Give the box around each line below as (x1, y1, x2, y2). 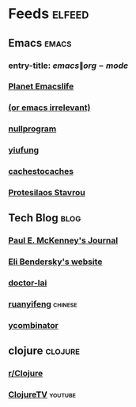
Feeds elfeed (8, 5, 89, 23)
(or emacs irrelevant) (8, 102, 91, 113)
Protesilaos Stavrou (8, 187, 85, 198)
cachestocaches (8, 166, 74, 177)
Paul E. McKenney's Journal (8, 235, 119, 246)
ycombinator (8, 320, 59, 331)
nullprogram (8, 123, 57, 134)
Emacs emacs (8, 36, 72, 50)
